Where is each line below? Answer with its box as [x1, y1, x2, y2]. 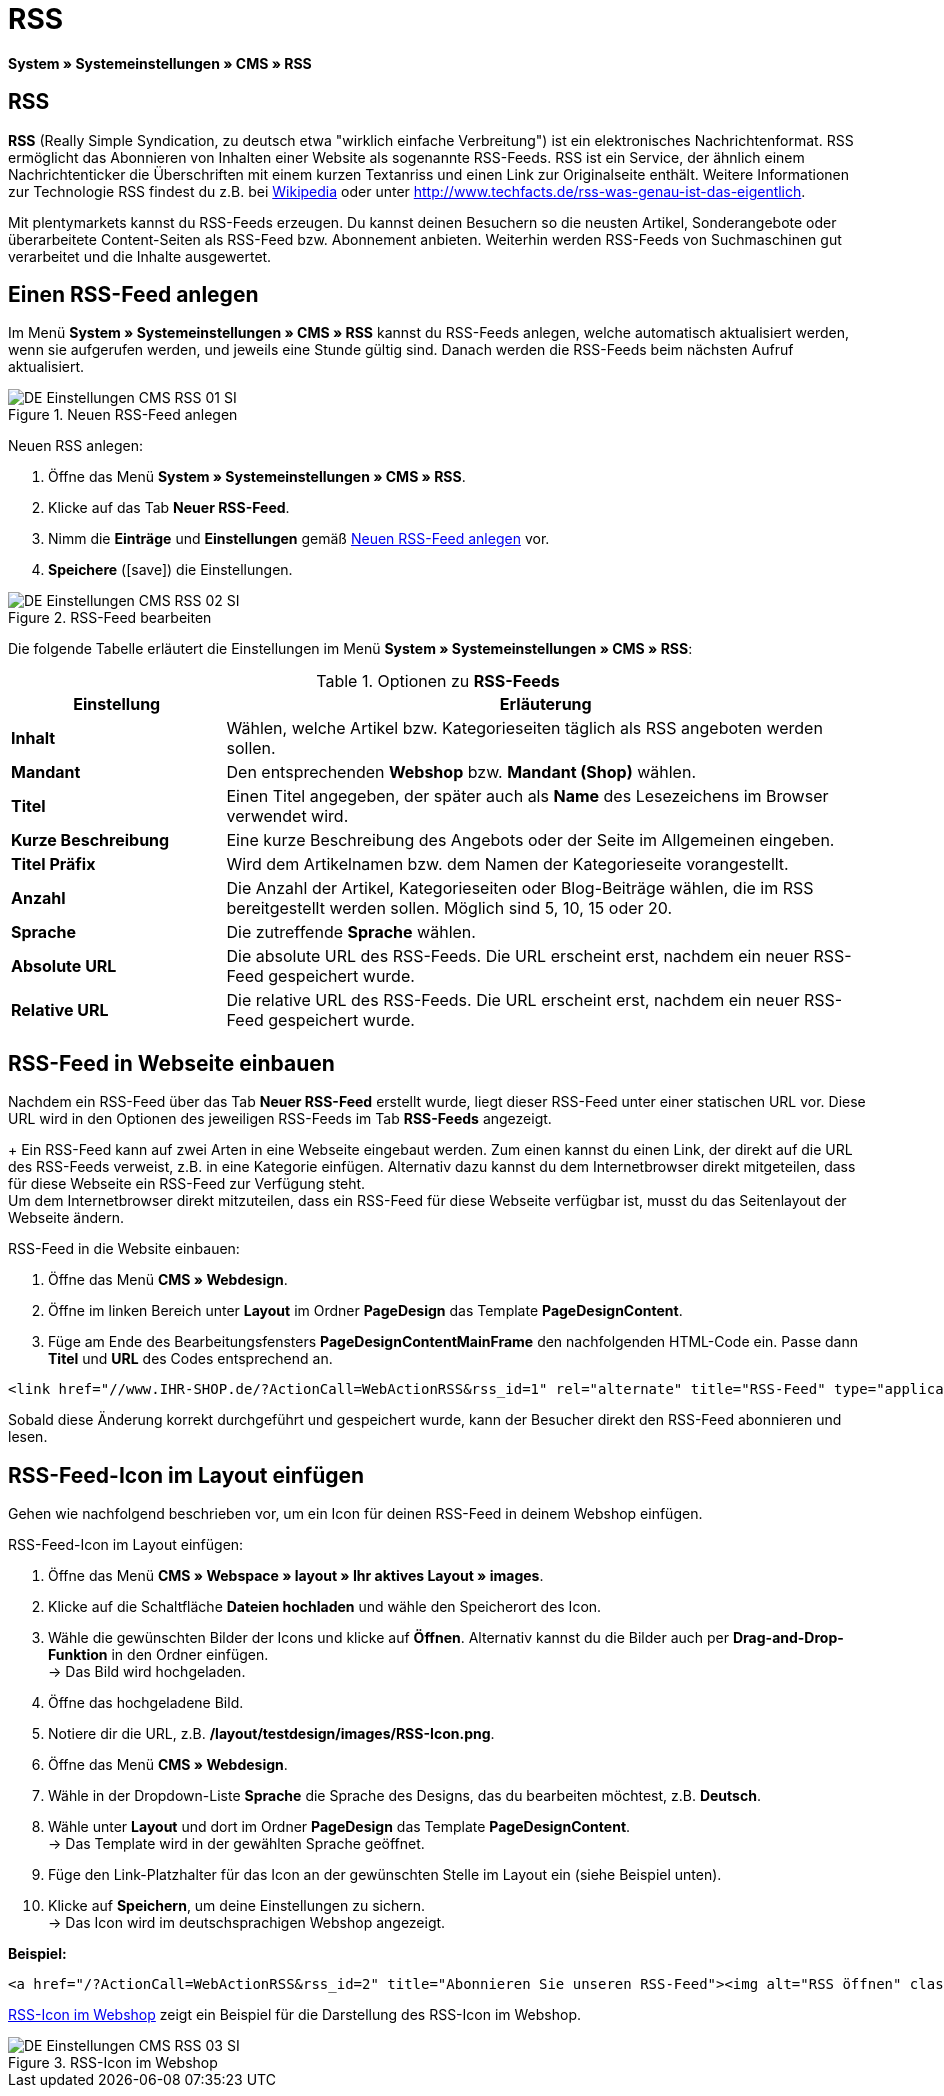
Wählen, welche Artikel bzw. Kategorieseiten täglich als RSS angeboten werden [226, 718, 823, 739]
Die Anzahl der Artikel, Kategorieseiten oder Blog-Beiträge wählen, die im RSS [226, 878, 814, 899]
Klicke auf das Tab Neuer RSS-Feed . [48, 499, 290, 517]
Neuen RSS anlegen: [8, 437, 144, 455]
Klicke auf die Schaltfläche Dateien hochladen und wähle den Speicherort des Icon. [48, 1598, 602, 1616]
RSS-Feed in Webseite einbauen [8, 1050, 335, 1076]
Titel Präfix [11, 854, 96, 875]
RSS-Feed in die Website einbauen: [8, 1240, 240, 1258]
